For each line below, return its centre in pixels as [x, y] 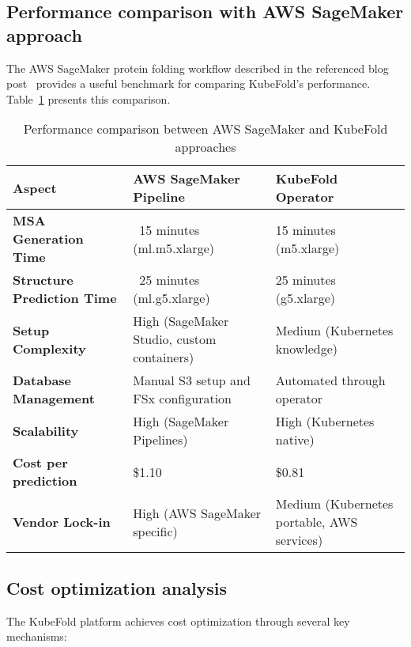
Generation [48, 239]
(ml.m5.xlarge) [173, 248]
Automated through [330, 380]
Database [42, 380]
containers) [164, 358]
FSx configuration [183, 399]
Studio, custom [175, 339]
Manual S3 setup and [192, 380]
